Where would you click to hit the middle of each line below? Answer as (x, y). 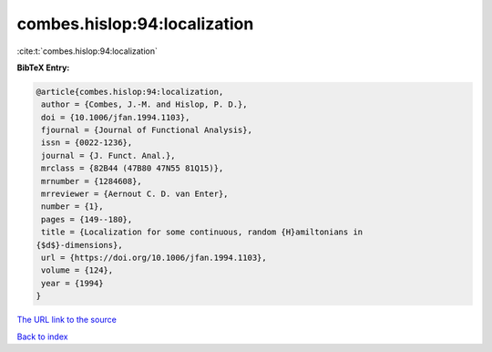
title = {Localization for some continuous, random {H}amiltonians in (202, 232)
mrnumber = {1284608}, (92, 181)
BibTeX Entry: (43, 67)
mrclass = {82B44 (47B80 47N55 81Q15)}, (133, 168)
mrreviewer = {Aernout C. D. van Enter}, (135, 194)
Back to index (42, 336)
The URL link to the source (67, 320)
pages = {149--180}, (87, 219)
